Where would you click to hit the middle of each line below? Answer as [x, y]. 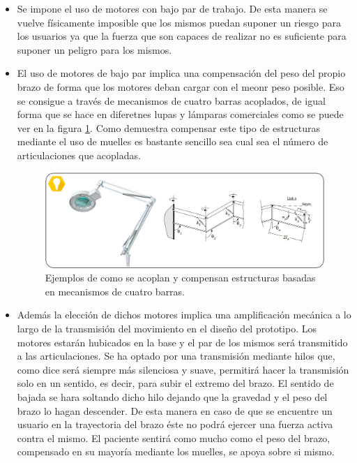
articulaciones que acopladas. [79, 155]
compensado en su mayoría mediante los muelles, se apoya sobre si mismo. [176, 451]
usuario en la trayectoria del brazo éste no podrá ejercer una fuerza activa [175, 424]
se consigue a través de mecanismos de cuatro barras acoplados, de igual [171, 100]
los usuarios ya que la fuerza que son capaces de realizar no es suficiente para [182, 36]
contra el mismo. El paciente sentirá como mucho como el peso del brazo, [174, 438]
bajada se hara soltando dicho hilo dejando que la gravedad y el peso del [172, 397]
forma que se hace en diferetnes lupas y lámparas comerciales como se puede [180, 114]
